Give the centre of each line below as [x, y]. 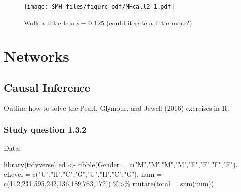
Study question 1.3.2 [45, 130]
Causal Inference [47, 87]
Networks [37, 56]
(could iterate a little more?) [149, 22]
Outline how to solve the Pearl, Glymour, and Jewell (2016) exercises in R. [117, 108]
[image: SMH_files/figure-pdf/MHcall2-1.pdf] [99, 7]
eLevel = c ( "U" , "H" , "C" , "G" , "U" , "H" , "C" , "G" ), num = [83, 174]
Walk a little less [49, 22]
